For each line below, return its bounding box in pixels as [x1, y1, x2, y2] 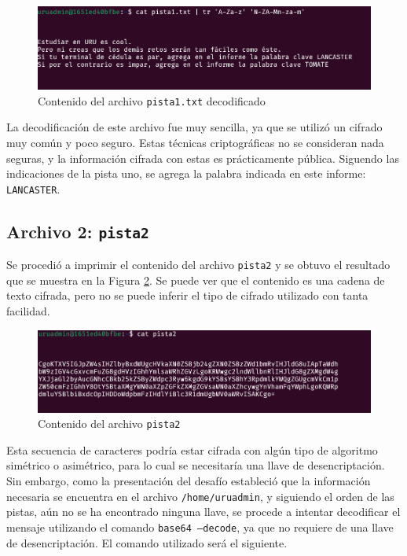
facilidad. [6, 303, 50, 319]
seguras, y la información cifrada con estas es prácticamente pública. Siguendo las [6, 149, 399, 166]
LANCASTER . [6, 180, 60, 197]
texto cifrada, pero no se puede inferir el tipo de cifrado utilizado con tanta [6, 287, 368, 304]
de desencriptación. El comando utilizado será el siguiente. [6, 534, 288, 550]
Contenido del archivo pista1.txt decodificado [38, 92, 266, 109]
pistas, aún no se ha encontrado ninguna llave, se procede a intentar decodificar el [6, 503, 401, 520]
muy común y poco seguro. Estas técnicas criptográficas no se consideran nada [6, 134, 384, 150]
